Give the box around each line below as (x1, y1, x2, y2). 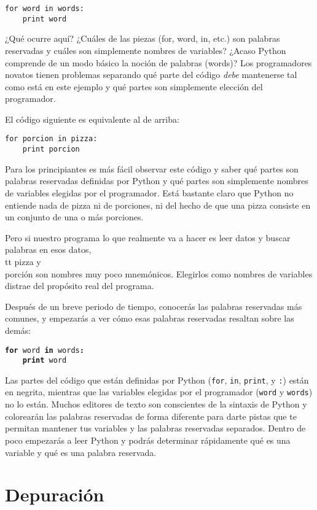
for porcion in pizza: (5, 134, 98, 144)
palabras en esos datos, (5, 243, 92, 256)
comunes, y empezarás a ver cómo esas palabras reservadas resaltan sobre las (5, 312, 294, 325)
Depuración (5, 482, 104, 507)
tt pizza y (5, 255, 41, 268)
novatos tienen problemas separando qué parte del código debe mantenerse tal (5, 68, 297, 81)
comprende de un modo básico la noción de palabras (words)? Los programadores (5, 56, 312, 69)
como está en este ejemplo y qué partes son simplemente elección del (5, 80, 263, 93)
